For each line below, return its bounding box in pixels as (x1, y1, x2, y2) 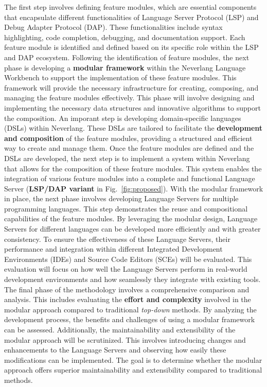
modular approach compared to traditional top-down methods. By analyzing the (4, 304, 257, 314)
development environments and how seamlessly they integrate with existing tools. (4, 274, 261, 285)
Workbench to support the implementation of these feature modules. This (4, 72, 237, 83)
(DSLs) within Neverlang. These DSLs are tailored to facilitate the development (4, 122, 263, 133)
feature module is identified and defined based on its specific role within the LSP (4, 42, 259, 52)
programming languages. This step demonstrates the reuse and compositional (4, 203, 248, 214)
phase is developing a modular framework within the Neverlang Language (4, 62, 246, 73)
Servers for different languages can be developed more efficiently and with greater (4, 223, 261, 234)
